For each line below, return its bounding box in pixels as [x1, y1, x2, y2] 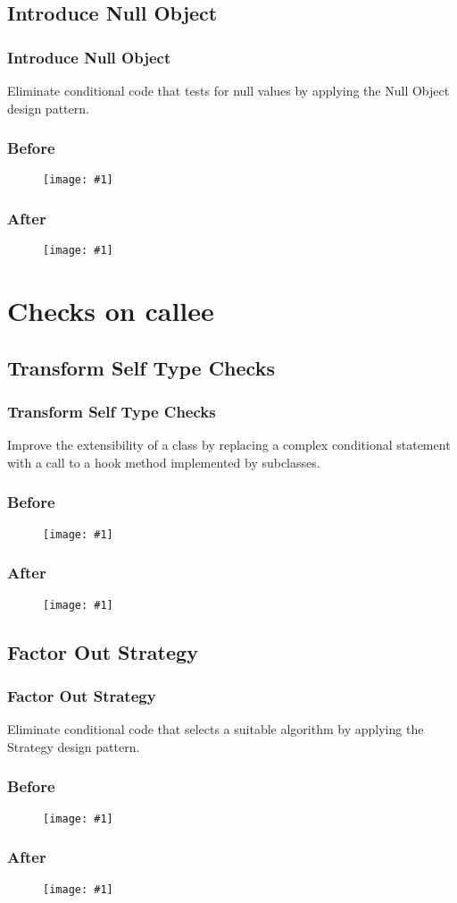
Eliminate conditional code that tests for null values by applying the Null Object [7, 81, 450, 99]
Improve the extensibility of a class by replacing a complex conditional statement [7, 435, 451, 454]
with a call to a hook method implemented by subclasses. [7, 452, 320, 471]
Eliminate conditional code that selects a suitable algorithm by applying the [7, 720, 424, 738]
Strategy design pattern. [7, 737, 140, 755]
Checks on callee [7, 292, 214, 329]
